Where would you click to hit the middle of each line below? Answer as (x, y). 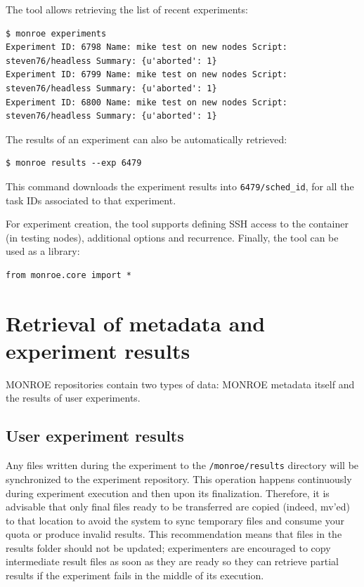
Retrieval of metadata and (136, 323)
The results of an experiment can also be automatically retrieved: (147, 139)
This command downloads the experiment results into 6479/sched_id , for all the (180, 186)
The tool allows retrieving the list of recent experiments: (127, 9)
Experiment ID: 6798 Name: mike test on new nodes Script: (147, 47)
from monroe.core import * (69, 275)
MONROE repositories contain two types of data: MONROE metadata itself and (180, 384)
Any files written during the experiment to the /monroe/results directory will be (182, 465)
